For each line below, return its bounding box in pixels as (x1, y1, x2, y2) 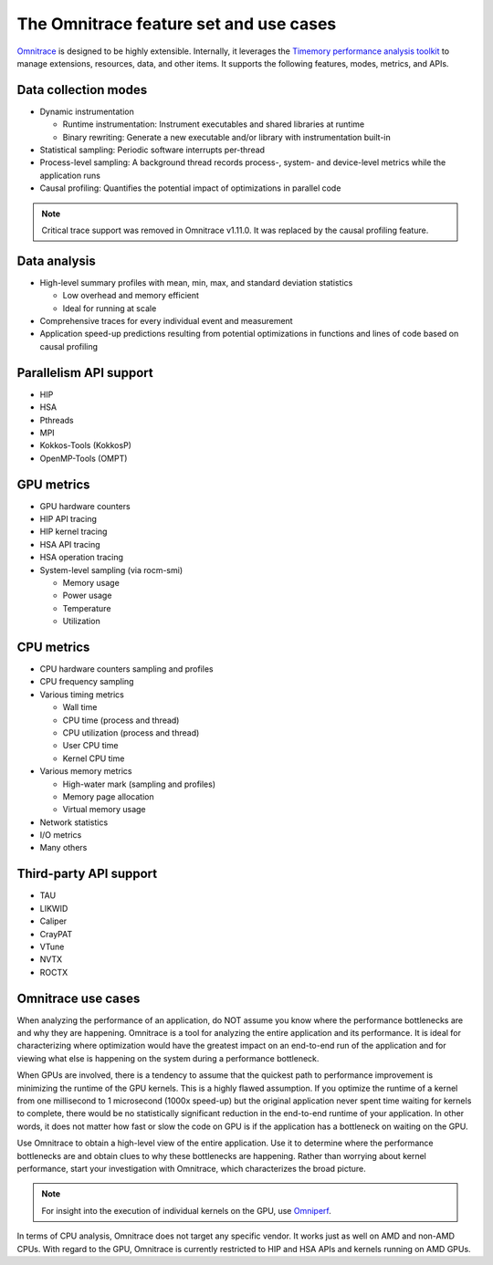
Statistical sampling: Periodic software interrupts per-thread (39, 144, 265, 155)
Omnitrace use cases (16, 990, 141, 1006)
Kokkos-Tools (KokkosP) (39, 440, 132, 451)
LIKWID (39, 903, 68, 914)
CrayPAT (39, 928, 73, 939)
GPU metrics (16, 476, 90, 492)
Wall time (62, 702, 98, 713)
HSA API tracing (39, 538, 100, 549)
